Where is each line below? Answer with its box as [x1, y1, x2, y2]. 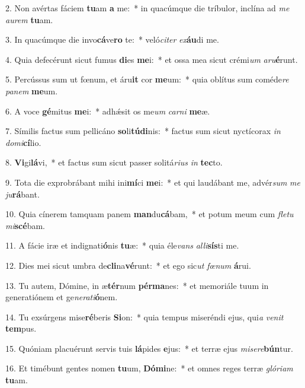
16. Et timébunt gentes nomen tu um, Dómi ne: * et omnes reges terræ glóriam [5, 362, 293, 374]
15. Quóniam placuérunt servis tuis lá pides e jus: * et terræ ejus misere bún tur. [5, 342, 293, 354]
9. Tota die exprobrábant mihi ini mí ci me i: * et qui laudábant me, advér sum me [5, 176, 300, 188]
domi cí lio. [5, 136, 41, 148]
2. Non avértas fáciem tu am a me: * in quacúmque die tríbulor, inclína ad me [5, 2, 290, 14]
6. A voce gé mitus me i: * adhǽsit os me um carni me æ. [5, 104, 210, 117]
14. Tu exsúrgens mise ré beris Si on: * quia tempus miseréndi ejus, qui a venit [5, 310, 284, 323]
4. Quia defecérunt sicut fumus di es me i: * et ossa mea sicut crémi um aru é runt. [5, 53, 298, 65]
